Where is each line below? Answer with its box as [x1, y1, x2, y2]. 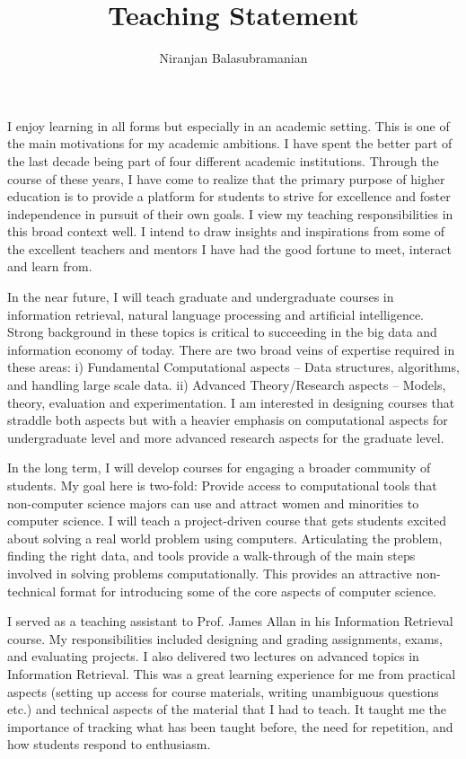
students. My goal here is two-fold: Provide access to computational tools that [7, 476, 437, 494]
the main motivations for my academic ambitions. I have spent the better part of [7, 134, 453, 153]
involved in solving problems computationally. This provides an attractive [7, 563, 412, 582]
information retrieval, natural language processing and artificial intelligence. [7, 304, 425, 323]
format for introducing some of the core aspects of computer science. [59, 581, 437, 600]
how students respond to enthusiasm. [7, 735, 211, 754]
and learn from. [7, 257, 92, 276]
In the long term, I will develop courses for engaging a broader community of [7, 458, 431, 477]
